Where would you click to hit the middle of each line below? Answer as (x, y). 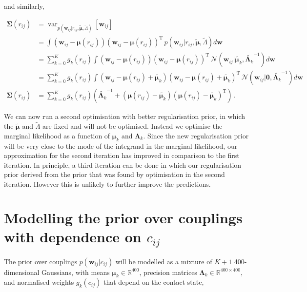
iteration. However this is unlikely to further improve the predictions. (107, 184)
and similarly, (24, 6)
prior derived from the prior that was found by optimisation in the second (114, 174)
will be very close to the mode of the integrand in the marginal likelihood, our (121, 146)
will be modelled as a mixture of (164, 261)
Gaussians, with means (76, 272)
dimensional (22, 272)
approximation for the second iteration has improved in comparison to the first (122, 155)
